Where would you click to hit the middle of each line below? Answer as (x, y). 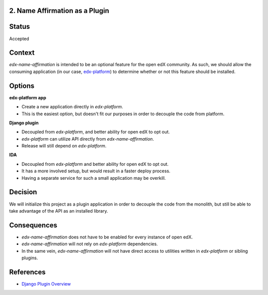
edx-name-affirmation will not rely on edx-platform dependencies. (90, 244)
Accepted (19, 38)
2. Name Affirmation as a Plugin (59, 11)
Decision (23, 192)
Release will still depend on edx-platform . (64, 146)
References (27, 272)
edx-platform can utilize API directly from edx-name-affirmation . (88, 139)
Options (22, 86)
